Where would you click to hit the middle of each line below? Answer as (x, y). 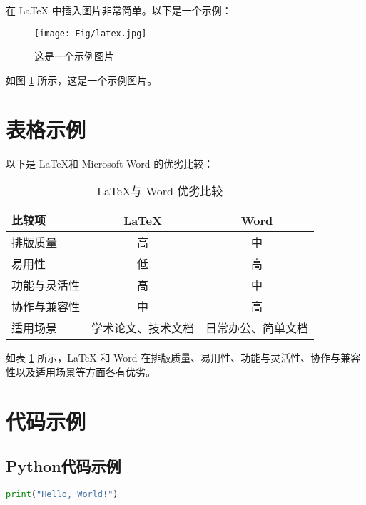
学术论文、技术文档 (143, 328)
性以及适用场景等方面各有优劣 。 (81, 371)
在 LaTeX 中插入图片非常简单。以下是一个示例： (119, 10)
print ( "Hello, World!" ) (62, 494)
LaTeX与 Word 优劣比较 (160, 191)
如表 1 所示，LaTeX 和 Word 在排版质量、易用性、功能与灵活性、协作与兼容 (183, 358)
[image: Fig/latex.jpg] (91, 33)
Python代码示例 (63, 466)
